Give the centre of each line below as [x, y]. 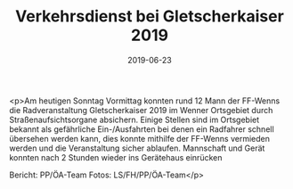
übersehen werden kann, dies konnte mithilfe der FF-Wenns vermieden [139, 138]
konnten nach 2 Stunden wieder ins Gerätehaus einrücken [116, 157]
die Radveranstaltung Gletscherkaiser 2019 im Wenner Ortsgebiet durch [141, 110]
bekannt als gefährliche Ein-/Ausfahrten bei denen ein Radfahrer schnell [142, 129]
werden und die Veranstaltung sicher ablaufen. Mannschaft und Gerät [137, 148]
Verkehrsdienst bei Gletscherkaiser [150, 16]
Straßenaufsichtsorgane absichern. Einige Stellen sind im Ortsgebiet [134, 119]
